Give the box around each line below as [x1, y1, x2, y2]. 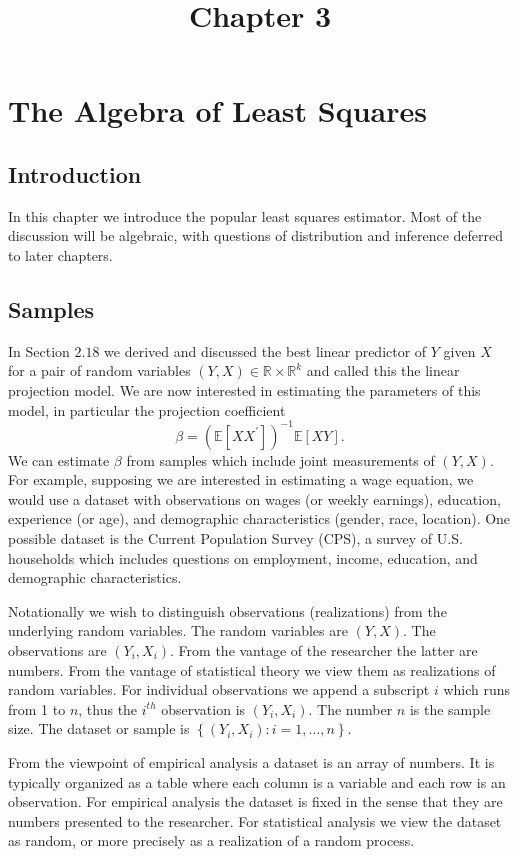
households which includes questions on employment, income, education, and [8, 547, 478, 568]
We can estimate [8, 449, 110, 470]
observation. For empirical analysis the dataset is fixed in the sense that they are [8, 791, 503, 812]
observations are [8, 639, 107, 660]
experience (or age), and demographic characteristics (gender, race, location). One [8, 508, 511, 529]
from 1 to [8, 698, 66, 719]
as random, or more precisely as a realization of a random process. [8, 830, 415, 851]
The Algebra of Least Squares [8, 90, 427, 131]
